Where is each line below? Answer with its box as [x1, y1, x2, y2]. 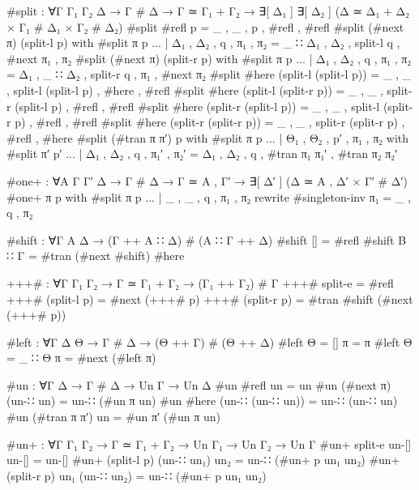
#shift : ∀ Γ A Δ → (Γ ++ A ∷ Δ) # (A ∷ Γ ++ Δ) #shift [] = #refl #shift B [6, 231, 407, 248]
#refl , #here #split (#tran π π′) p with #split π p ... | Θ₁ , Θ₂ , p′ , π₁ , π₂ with [6, 129, 409, 146]
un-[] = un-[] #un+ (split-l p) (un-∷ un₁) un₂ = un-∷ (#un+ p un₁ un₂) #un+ [6, 451, 400, 468]
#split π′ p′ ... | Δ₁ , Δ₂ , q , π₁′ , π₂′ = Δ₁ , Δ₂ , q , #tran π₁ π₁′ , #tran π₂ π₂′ [6, 145, 398, 162]
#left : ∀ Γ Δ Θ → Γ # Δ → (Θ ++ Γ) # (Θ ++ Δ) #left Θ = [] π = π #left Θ [6, 333, 413, 350]
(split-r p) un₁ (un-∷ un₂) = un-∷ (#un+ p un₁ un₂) [6, 467, 267, 484]
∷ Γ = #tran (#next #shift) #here [6, 247, 185, 264]
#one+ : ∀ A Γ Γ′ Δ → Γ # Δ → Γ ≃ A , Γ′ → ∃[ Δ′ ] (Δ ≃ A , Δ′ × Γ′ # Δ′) [6, 172, 408, 189]
